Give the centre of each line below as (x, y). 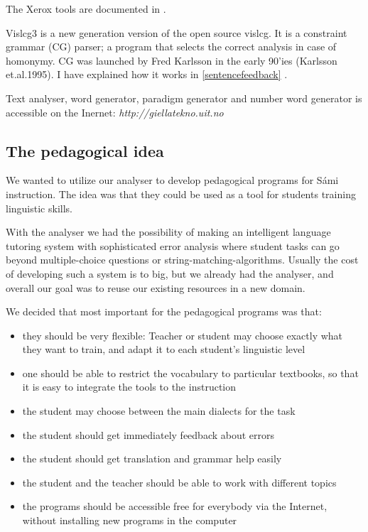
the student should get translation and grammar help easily (152, 458)
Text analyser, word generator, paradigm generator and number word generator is (184, 98)
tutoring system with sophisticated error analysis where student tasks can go (173, 245)
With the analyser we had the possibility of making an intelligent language (168, 232)
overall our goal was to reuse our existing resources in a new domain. (156, 287)
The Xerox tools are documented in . (86, 9)
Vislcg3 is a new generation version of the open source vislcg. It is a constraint (177, 32)
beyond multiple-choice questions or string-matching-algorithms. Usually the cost (182, 260)
